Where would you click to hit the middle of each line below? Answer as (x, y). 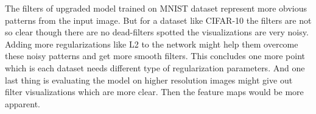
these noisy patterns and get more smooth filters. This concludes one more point (155, 56)
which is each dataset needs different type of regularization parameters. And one (155, 67)
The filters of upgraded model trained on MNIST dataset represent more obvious (156, 8)
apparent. (23, 103)
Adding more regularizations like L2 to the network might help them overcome (152, 44)
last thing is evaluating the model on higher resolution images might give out (149, 80)
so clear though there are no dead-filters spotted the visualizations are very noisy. (157, 32)
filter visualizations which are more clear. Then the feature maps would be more (154, 92)
